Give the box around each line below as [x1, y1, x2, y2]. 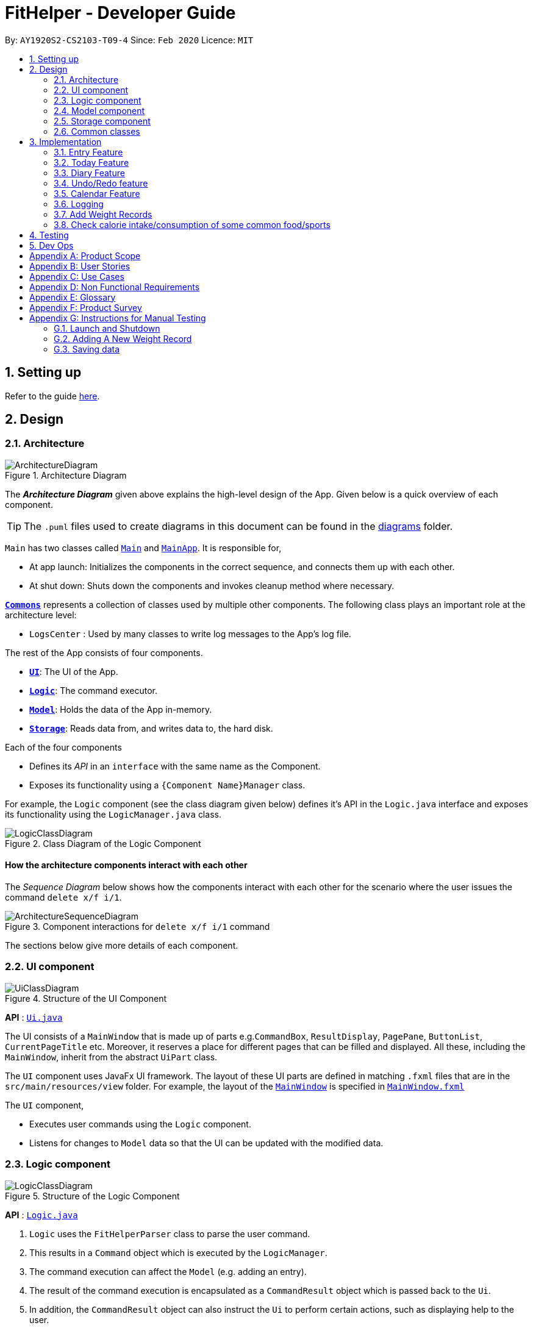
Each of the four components [5, 741, 122, 752]
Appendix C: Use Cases [29, 271, 124, 282]
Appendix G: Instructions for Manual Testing [29, 312, 206, 323]
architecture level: [5, 609, 77, 620]
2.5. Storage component [54, 115, 151, 126]
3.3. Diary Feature [54, 167, 125, 178]
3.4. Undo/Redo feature [54, 177, 148, 188]
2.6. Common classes [54, 126, 140, 137]
